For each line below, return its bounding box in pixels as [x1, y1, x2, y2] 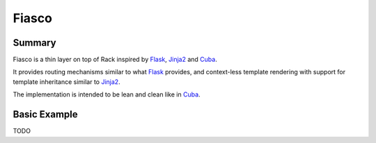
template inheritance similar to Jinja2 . [13, 77, 121, 86]
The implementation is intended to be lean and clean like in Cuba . [13, 90, 201, 99]
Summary [13, 37, 56, 49]
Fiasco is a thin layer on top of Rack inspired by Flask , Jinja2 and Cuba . [13, 56, 217, 64]
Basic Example [13, 108, 78, 121]
